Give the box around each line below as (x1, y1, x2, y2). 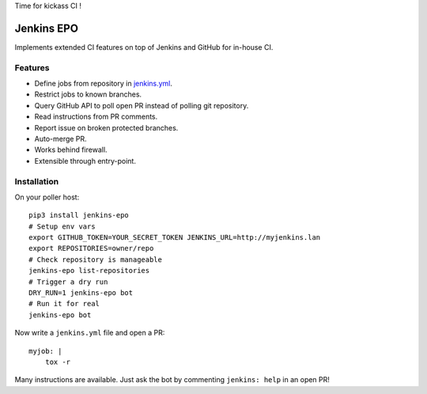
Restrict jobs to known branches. (34, 89, 142, 99)
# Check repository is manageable (28, 255, 162, 264)
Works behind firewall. (34, 145, 108, 154)
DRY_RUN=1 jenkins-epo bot (28, 289, 134, 297)
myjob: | (28, 347, 62, 355)
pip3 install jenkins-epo (28, 210, 130, 220)
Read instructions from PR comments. (34, 112, 158, 122)
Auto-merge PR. (34, 134, 87, 143)
